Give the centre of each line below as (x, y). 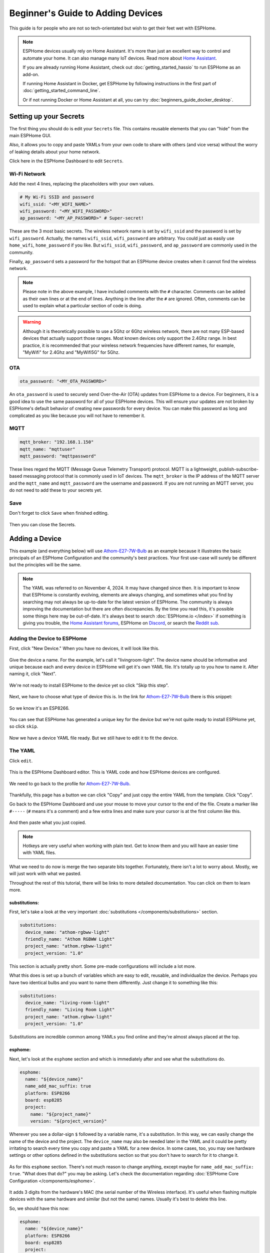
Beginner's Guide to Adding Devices (86, 13)
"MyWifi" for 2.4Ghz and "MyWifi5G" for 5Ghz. (71, 352)
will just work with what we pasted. (45, 874)
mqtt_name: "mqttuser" (47, 449)
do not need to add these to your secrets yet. (56, 490)
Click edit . (21, 761)
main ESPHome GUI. (30, 135)
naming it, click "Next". (33, 674)
